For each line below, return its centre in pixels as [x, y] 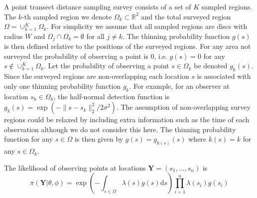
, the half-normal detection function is [112, 96]
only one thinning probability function [63, 86]
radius [13, 36]
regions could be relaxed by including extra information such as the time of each [127, 119]
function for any [29, 139]
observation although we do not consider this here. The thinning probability [120, 129]
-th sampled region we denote [67, 16]
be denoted [211, 66]
